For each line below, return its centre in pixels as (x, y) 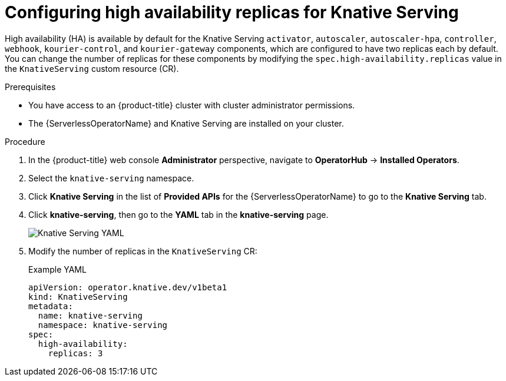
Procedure (25, 141)
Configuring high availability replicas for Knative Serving (232, 12)
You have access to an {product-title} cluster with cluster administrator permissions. (192, 105)
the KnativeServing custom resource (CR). (92, 68)
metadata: (51, 306)
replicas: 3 (75, 353)
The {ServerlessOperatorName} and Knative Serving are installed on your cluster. (186, 123)
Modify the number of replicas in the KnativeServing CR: (143, 251)
